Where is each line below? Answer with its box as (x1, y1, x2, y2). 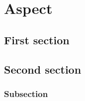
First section (4, 32, 70, 47)
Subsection (4, 87, 48, 100)
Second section (4, 61, 82, 77)
